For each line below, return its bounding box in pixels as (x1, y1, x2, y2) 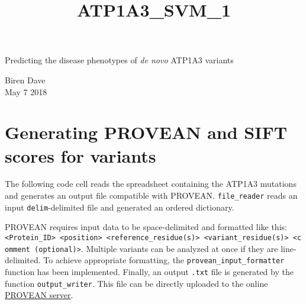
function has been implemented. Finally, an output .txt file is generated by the (5, 265, 294, 277)
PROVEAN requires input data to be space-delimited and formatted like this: (5, 221, 287, 233)
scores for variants (5, 143, 156, 167)
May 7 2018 (5, 85, 47, 98)
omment (5, 245, 30, 254)
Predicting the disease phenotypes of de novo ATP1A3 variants (5, 54, 234, 66)
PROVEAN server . (5, 289, 73, 301)
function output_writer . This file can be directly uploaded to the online (5, 277, 268, 289)
